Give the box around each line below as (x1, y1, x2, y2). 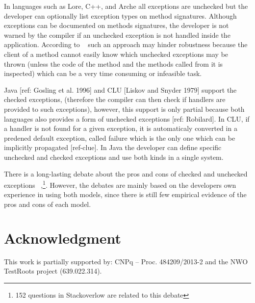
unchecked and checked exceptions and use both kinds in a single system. (4, 151, 224, 162)
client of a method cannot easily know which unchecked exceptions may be (4, 49, 229, 59)
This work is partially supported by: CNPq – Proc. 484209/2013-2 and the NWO (4, 256, 248, 266)
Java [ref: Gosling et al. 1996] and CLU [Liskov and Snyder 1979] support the (4, 84, 237, 95)
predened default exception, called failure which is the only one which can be (4, 132, 235, 143)
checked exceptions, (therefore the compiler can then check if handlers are (4, 94, 226, 104)
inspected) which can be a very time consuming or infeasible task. (4, 68, 202, 78)
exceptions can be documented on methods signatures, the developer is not (4, 20, 229, 30)
